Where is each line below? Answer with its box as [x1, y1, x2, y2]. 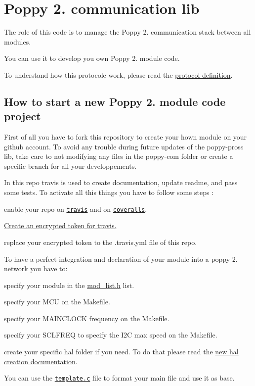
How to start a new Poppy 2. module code [4, 94, 226, 109]
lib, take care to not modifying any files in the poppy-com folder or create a [4, 151, 233, 161]
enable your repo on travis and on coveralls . [4, 203, 147, 214]
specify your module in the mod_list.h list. [4, 280, 134, 290]
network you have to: [4, 263, 68, 274]
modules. [4, 36, 31, 47]
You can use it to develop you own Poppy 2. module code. [4, 53, 180, 63]
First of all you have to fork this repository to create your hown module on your [4, 132, 247, 142]
